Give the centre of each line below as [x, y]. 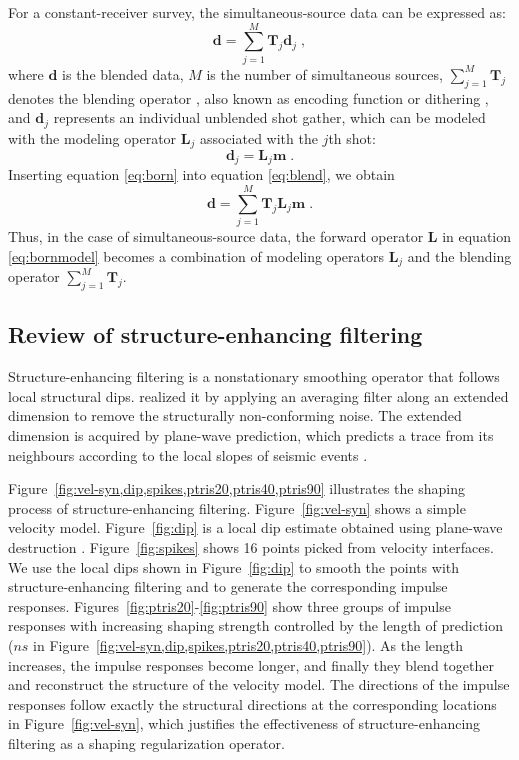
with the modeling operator [92, 137]
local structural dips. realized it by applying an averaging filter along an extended [258, 395]
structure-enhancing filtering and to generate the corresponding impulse [228, 586]
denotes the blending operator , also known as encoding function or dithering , [248, 97]
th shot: [352, 137]
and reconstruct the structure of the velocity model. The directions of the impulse [259, 684]
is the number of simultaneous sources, [324, 73]
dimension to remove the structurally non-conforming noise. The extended [235, 415]
